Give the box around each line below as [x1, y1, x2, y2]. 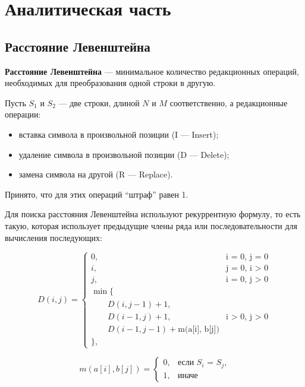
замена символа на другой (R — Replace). [18, 168, 173, 180]
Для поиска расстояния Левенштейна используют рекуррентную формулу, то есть [5, 208, 301, 220]
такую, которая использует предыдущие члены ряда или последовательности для [5, 219, 297, 231]
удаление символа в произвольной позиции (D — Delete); [18, 148, 229, 160]
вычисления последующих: [5, 231, 102, 243]
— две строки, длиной [58, 96, 140, 109]
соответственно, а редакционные [169, 96, 288, 109]
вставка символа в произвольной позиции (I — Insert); [18, 128, 219, 140]
